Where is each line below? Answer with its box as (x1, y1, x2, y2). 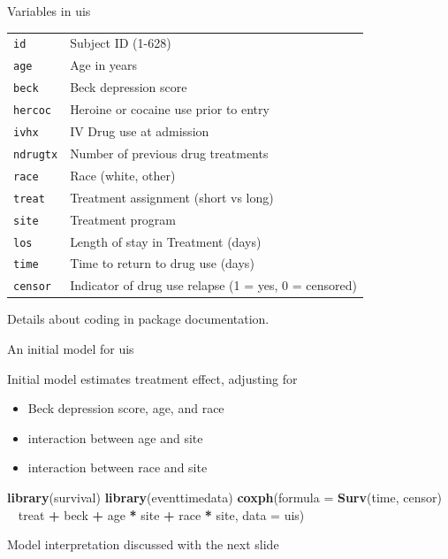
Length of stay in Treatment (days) (70, 232, 262, 250)
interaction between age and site (27, 428, 203, 447)
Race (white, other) (70, 165, 176, 184)
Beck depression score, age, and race (27, 399, 224, 417)
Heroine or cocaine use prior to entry (70, 100, 270, 119)
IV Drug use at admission (70, 122, 209, 140)
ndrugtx (13, 148, 58, 161)
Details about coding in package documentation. (7, 310, 270, 328)
